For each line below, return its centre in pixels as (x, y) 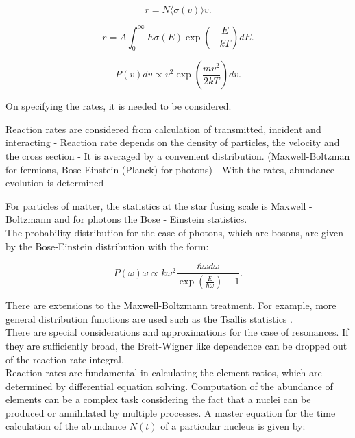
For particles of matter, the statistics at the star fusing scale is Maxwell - (159, 205)
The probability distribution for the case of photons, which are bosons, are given (174, 233)
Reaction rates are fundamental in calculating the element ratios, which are (164, 373)
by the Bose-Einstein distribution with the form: (107, 246)
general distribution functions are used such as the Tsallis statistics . (149, 318)
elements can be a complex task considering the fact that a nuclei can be (158, 399)
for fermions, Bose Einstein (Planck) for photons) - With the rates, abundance (170, 169)
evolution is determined (55, 183)
